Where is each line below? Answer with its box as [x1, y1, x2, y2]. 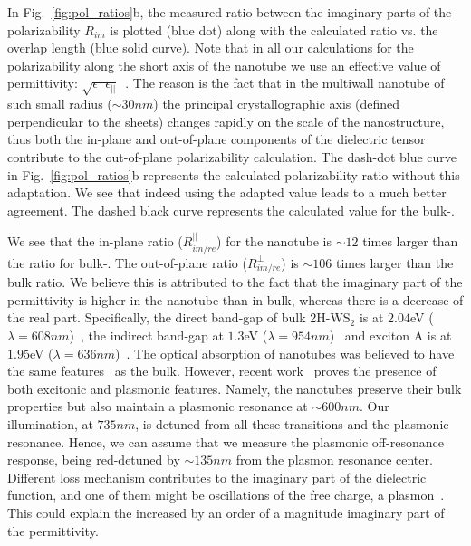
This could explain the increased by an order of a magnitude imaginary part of [7, 503, 445, 522]
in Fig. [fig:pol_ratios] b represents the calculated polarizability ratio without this [7, 165, 460, 184]
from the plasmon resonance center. [235, 450, 433, 469]
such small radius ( [7, 94, 112, 113]
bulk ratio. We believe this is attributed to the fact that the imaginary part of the [7, 273, 463, 292]
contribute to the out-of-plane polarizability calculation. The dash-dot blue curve [7, 147, 457, 166]
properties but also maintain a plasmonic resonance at [7, 397, 308, 416]
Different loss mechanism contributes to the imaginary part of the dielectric [7, 467, 427, 486]
